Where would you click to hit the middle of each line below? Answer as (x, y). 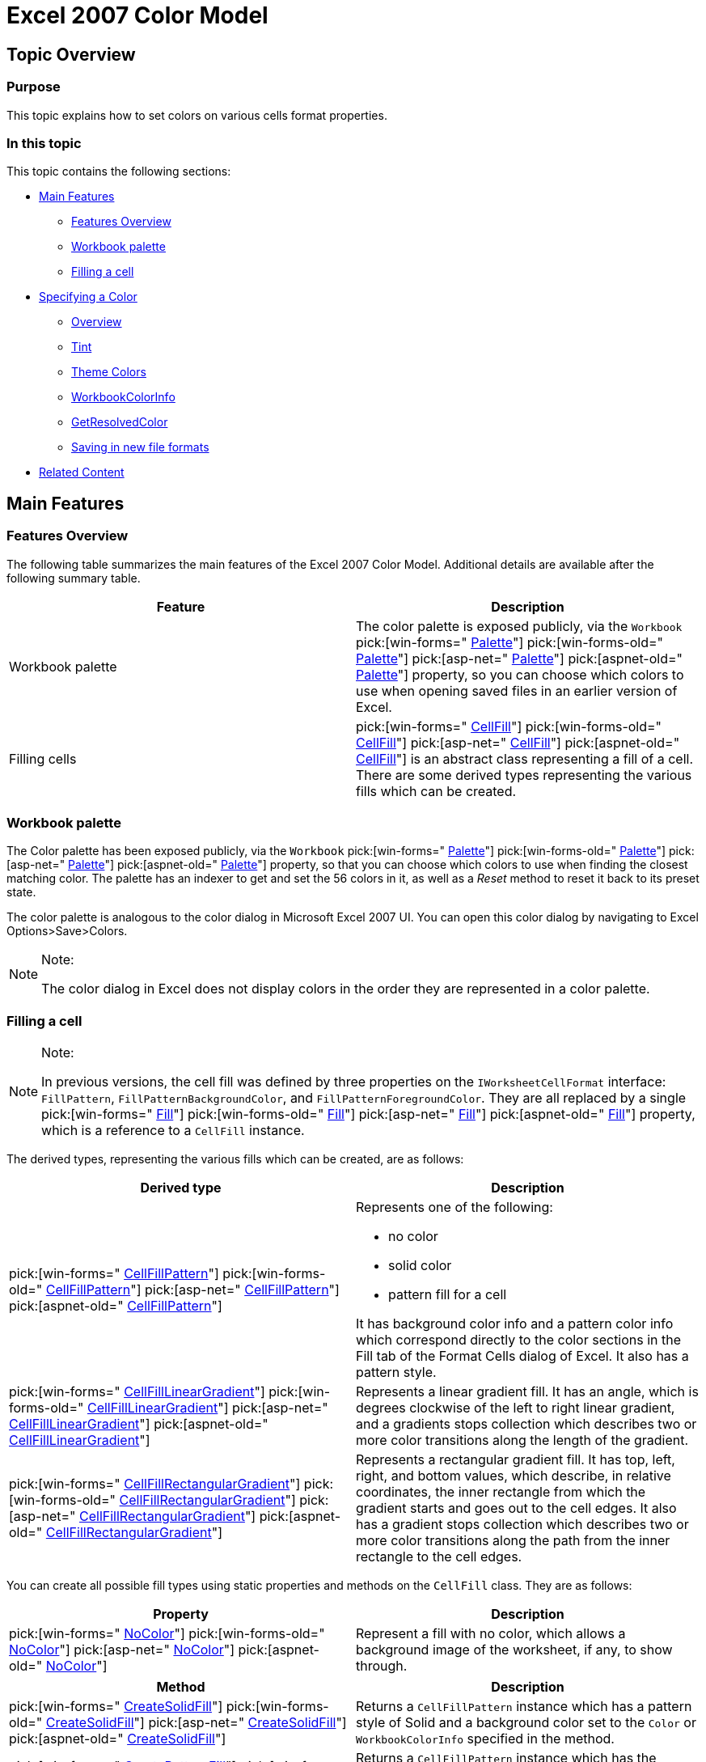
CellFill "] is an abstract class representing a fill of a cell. (525, 758)
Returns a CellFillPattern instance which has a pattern (524, 1707)
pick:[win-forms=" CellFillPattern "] (114, 1274)
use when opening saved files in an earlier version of (517, 690)
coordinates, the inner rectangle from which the (501, 1492)
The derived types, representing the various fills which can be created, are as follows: (235, 1159)
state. (21, 892)
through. (382, 1666)
